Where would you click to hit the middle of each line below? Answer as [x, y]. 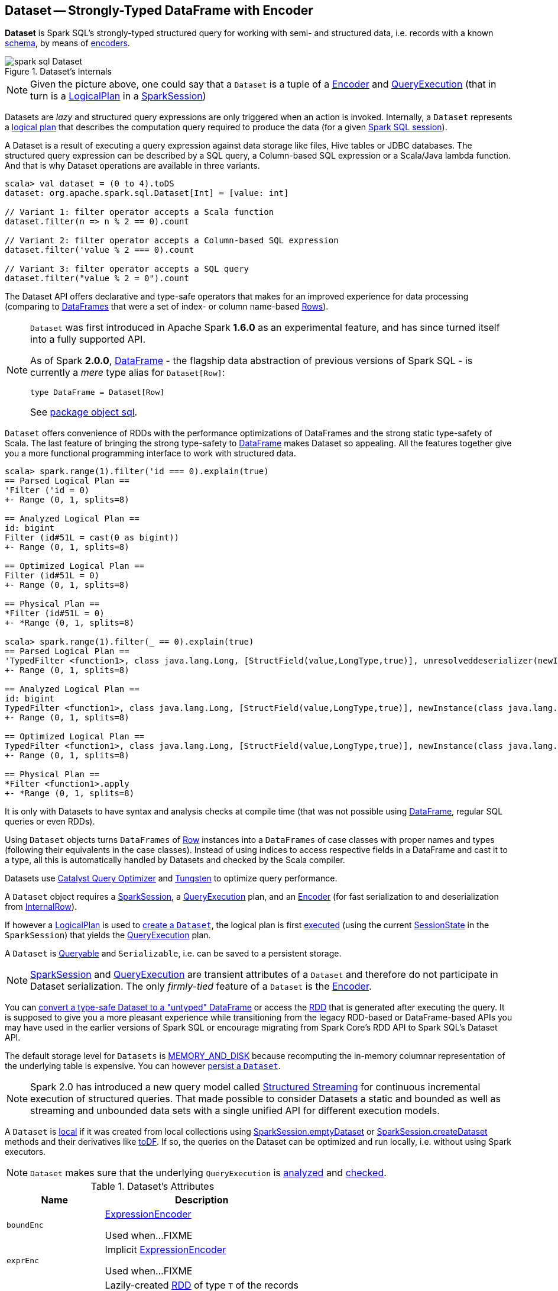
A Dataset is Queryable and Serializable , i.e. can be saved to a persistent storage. [173, 954]
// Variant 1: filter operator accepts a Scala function [139, 212]
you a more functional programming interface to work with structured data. [150, 453]
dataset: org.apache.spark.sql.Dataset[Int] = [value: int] [147, 193]
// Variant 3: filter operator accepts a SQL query [127, 269]
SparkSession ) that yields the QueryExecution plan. [108, 935]
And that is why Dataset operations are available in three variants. [132, 166]
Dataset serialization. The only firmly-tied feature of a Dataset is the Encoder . [201, 986]
